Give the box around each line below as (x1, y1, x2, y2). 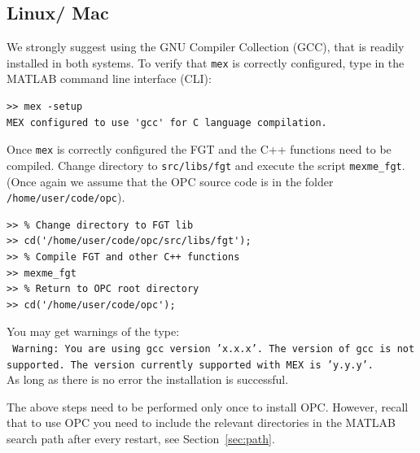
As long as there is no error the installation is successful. (7, 371, 289, 388)
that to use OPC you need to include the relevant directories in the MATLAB (7, 414, 396, 431)
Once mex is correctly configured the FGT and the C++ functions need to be (7, 141, 392, 158)
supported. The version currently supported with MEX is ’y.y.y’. (7, 359, 374, 371)
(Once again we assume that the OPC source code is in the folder (7, 172, 334, 189)
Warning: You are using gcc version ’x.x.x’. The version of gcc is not (12, 342, 415, 355)
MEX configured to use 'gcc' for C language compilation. (7, 116, 327, 128)
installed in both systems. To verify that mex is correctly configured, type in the (7, 54, 405, 71)
